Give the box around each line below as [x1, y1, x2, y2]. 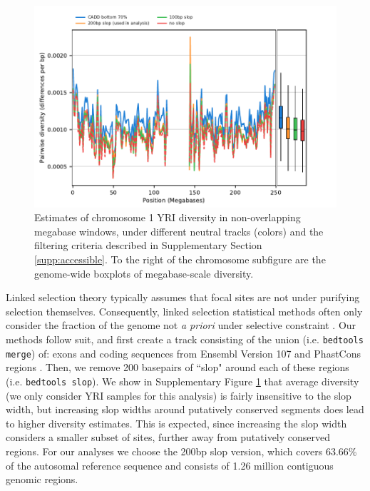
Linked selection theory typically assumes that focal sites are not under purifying [6, 290, 360, 305]
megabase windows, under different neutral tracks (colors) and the [34, 223, 324, 238]
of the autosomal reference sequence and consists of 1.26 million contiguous [6, 457, 334, 472]
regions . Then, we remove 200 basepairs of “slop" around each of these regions [6, 360, 349, 375]
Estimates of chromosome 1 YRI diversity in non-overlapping [34, 210, 301, 225]
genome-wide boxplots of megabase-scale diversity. [34, 265, 254, 280]
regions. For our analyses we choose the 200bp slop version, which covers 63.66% [6, 443, 357, 458]
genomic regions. [6, 472, 78, 487]
